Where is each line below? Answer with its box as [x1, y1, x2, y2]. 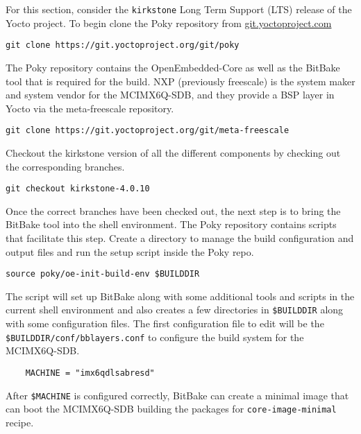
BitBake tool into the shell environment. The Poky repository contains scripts [6, 217, 337, 232]
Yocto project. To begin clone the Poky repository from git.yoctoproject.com [6, 15, 332, 30]
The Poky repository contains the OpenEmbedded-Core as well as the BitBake [6, 60, 340, 74]
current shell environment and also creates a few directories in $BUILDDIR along [6, 302, 344, 317]
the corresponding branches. [6, 159, 125, 173]
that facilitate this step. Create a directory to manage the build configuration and [6, 230, 354, 245]
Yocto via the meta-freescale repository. [6, 101, 174, 115]
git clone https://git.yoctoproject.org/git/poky [6, 40, 240, 51]
